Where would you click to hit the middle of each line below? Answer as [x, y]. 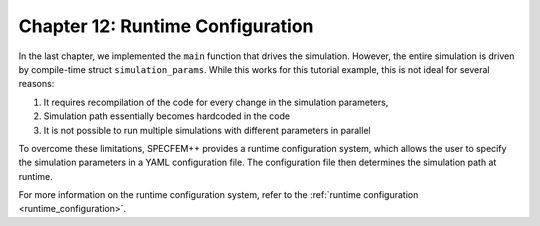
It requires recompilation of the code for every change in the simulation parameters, [216, 102]
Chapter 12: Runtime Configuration [166, 26]
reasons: [36, 84]
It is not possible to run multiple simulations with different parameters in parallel [207, 130]
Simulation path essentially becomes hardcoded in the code [166, 116]
